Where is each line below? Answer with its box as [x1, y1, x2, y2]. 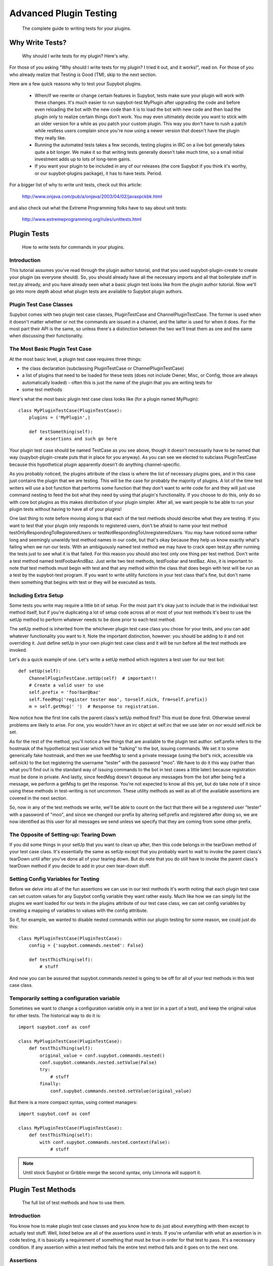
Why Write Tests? [9, 38, 67, 47]
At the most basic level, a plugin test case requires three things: [9, 356, 142, 362]
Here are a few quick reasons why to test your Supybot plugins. [9, 81, 142, 87]
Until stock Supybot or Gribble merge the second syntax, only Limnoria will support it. [23, 1170, 202, 1176]
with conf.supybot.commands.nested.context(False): [39, 1139, 170, 1145]
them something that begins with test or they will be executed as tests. [9, 579, 157, 585]
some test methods [22, 386, 63, 392]
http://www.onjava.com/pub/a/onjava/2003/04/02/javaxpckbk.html [22, 193, 163, 200]
